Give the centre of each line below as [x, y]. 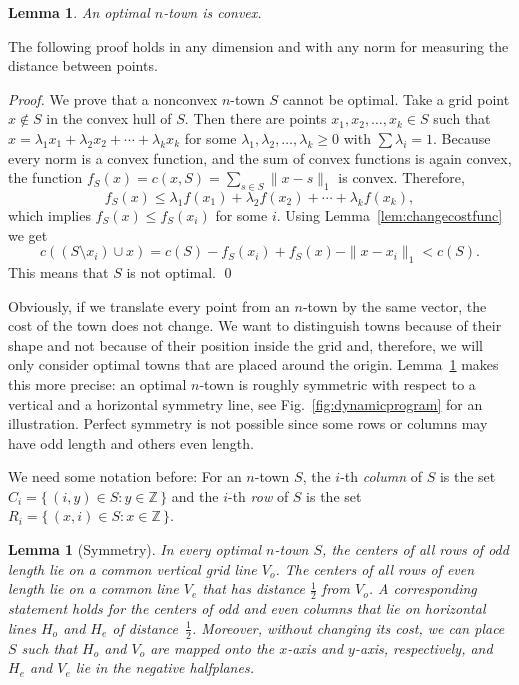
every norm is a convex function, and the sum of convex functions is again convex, [260, 157]
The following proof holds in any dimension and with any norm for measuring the [258, 45]
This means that [58, 271]
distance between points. [83, 65]
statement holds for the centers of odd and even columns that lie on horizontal [247, 608]
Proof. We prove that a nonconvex [113, 98]
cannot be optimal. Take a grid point [396, 98]
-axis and [315, 647]
